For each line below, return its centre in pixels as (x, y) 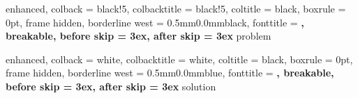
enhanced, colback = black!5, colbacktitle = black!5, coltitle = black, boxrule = (176, 8)
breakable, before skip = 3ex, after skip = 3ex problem (139, 36)
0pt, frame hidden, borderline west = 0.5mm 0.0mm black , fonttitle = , (155, 22)
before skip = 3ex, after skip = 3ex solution (111, 86)
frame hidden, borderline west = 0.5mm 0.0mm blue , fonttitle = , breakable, (170, 73)
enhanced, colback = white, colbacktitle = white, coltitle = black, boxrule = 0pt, (179, 59)
